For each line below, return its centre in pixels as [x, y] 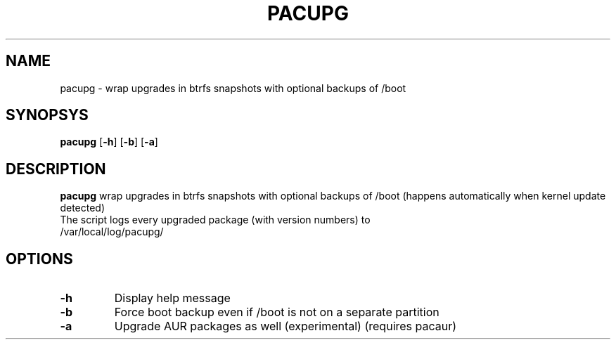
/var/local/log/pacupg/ [112, 232]
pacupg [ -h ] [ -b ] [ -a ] [109, 142]
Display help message [172, 298]
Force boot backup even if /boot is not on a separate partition [277, 312]
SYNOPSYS [47, 115]
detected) [83, 208]
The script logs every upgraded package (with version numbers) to [215, 220]
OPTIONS [39, 259]
